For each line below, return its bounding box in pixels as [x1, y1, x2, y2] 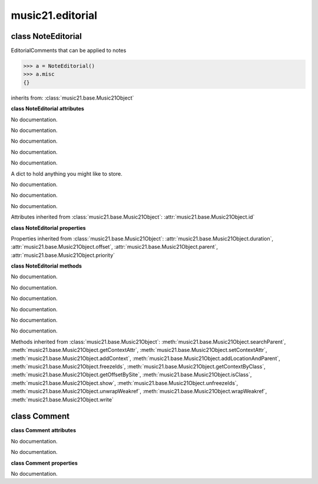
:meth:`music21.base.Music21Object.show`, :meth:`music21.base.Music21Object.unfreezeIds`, [11, 379, 238, 386]
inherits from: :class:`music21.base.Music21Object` [11, 94, 134, 101]
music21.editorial [11, 9, 97, 22]
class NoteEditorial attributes [11, 105, 85, 112]
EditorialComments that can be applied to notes [11, 47, 127, 54]
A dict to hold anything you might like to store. [11, 170, 123, 177]
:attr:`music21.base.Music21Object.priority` [11, 251, 115, 259]
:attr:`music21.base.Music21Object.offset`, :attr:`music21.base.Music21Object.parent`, [11, 243, 218, 251]
